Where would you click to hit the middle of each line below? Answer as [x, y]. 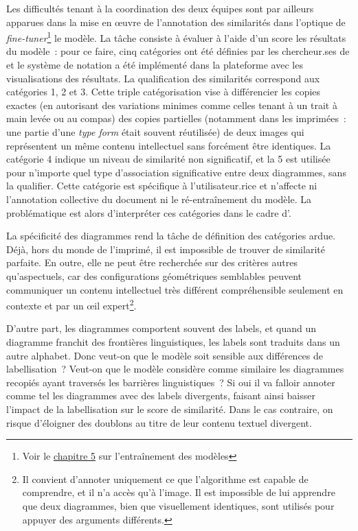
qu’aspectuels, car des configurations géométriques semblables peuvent [154, 275]
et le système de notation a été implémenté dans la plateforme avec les [155, 65]
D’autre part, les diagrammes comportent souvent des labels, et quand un [161, 328]
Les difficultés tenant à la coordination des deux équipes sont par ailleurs [160, 8]
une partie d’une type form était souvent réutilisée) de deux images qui [155, 132]
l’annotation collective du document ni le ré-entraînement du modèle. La [159, 199]
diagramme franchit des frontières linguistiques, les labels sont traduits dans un [173, 341]
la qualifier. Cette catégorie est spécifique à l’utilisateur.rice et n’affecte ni [162, 186]
